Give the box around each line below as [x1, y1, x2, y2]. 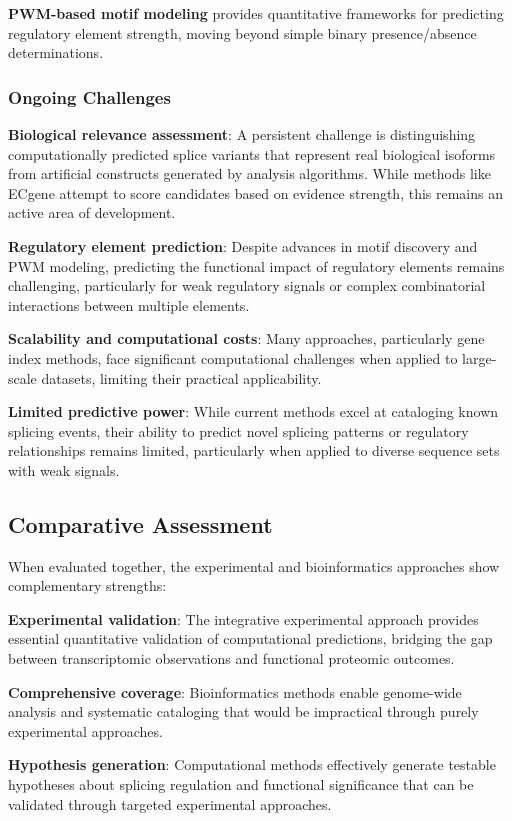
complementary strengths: [8, 575, 167, 596]
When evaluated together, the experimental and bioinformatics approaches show [8, 555, 500, 576]
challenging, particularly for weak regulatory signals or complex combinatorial [8, 275, 486, 296]
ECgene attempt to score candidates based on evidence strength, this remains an [8, 182, 504, 203]
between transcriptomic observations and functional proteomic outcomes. [8, 648, 455, 669]
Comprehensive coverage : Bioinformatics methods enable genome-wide [8, 681, 462, 702]
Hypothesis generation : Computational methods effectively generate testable [8, 754, 496, 775]
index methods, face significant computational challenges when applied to [8, 347, 458, 368]
